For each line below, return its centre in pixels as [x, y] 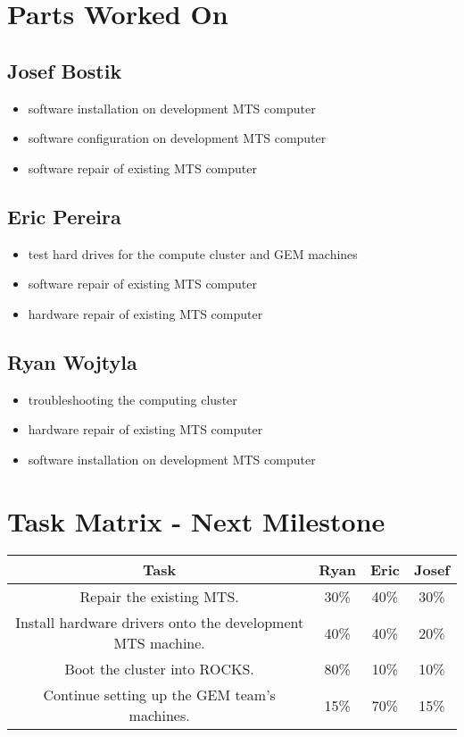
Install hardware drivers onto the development [160, 623]
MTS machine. [159, 643]
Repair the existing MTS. [159, 597]
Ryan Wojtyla [72, 361]
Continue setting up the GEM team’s [159, 695]
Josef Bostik [65, 70]
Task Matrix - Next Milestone [196, 520]
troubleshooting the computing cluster [133, 399]
